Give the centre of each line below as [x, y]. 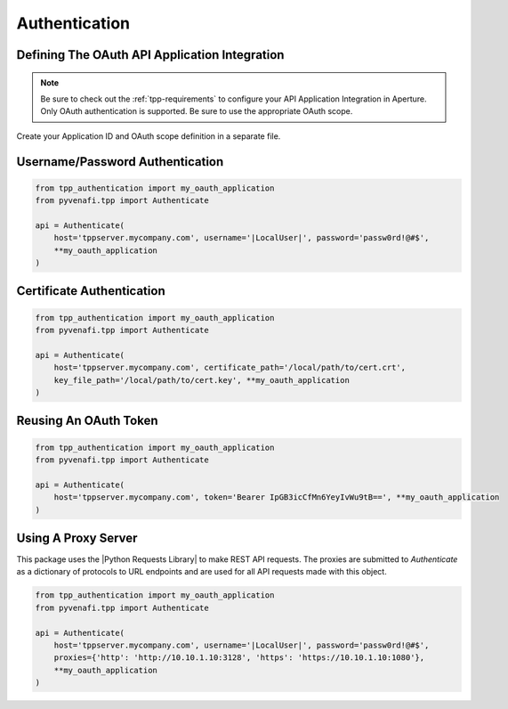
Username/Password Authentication [120, 162]
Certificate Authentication [91, 291]
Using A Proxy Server [77, 538]
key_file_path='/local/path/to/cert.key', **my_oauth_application [202, 380]
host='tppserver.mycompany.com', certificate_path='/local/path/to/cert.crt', [230, 368]
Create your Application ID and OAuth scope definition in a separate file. [149, 136]
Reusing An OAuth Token [87, 421]
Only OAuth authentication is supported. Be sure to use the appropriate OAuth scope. [197, 111]
